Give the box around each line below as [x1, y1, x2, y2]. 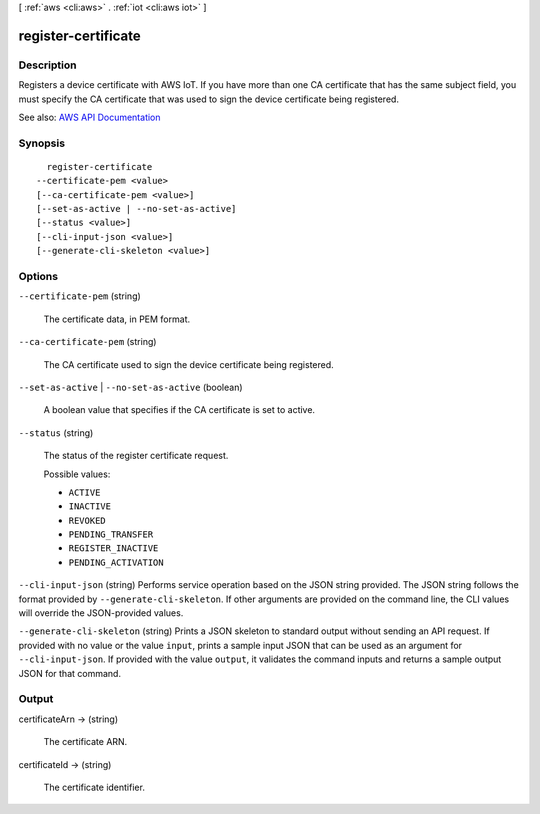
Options [18, 270, 59, 283]
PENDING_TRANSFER [68, 529, 154, 540]
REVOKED [68, 515, 107, 526]
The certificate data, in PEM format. [43, 313, 190, 325]
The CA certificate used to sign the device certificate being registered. [43, 358, 334, 370]
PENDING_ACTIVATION [68, 556, 164, 568]
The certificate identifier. [43, 781, 145, 793]
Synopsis [18, 136, 65, 150]
